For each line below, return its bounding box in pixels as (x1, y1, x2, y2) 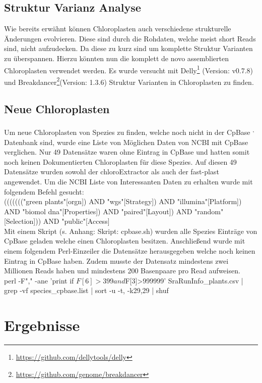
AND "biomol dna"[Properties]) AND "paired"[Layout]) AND (4, 206, 192, 216)
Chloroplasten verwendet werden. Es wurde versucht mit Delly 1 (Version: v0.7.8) (4, 63, 253, 75)
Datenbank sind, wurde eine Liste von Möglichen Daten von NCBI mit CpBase (4, 136, 248, 147)
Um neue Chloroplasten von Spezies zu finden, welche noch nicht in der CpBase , (4, 125, 254, 137)
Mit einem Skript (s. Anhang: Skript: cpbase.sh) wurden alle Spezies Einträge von (4, 225, 257, 236)
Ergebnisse (4, 315, 80, 336)
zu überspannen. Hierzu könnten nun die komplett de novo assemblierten (4, 53, 229, 63)
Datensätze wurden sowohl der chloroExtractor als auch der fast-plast (4, 166, 219, 177)
